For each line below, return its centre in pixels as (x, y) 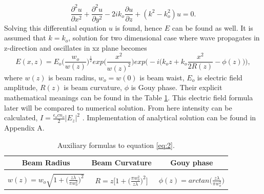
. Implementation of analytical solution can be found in (169, 117)
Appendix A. (24, 128)
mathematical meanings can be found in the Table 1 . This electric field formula (129, 98)
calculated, (21, 117)
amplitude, (21, 87)
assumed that (25, 38)
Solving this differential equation (55, 27)
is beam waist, (162, 77)
